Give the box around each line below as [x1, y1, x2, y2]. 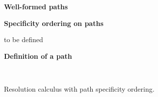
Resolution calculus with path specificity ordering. [4, 83, 155, 94]
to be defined [4, 34, 43, 45]
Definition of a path [4, 50, 72, 61]
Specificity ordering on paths [4, 18, 104, 28]
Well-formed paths [4, 1, 68, 11]
